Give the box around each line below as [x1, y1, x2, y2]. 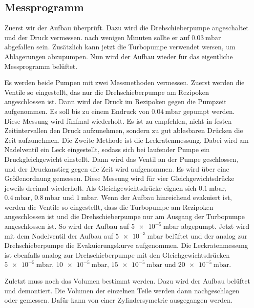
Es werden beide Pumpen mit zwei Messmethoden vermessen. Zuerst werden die [4, 77, 245, 88]
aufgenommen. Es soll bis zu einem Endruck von [4, 106, 149, 116]
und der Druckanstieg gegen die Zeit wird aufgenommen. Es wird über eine [4, 163, 230, 174]
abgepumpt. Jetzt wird [181, 221, 250, 231]
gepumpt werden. [183, 106, 235, 116]
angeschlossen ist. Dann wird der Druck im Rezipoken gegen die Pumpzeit [4, 96, 227, 107]
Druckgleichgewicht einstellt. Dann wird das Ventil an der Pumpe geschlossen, [4, 154, 238, 164]
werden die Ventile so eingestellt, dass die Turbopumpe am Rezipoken [4, 201, 213, 212]
